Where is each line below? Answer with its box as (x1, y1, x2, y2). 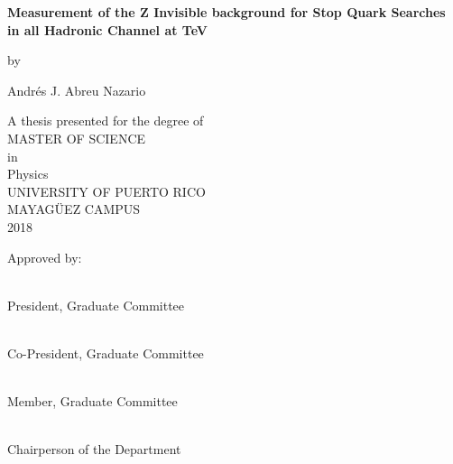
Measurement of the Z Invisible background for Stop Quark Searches (7, 3, 446, 21)
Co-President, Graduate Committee (7, 343, 204, 362)
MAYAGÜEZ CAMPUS (7, 200, 141, 218)
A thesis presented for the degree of (7, 111, 204, 130)
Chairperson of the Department (7, 440, 181, 459)
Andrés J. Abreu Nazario (7, 80, 146, 99)
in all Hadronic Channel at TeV (7, 20, 208, 39)
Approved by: (7, 247, 82, 266)
